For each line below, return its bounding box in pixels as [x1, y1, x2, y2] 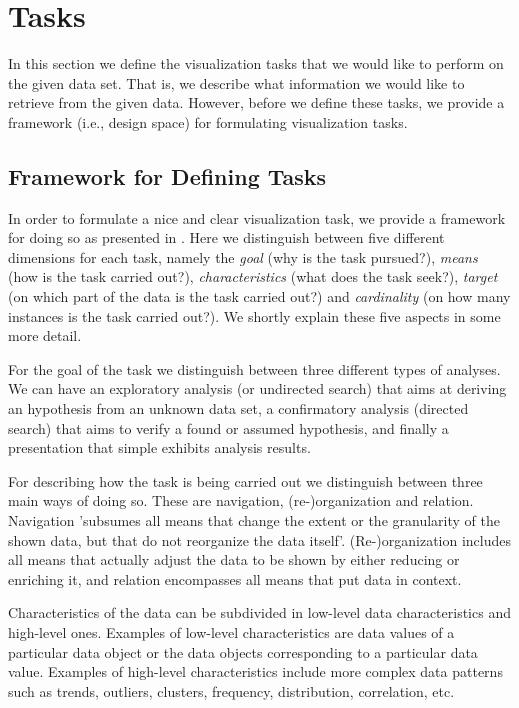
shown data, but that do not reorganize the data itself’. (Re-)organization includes [8, 529, 512, 550]
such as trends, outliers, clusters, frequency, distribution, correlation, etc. [8, 680, 455, 701]
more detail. [8, 325, 82, 346]
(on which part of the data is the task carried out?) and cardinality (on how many [8, 286, 511, 307]
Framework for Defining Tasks [8, 160, 327, 191]
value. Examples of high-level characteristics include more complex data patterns [8, 661, 503, 682]
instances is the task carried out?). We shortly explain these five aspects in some [8, 305, 501, 326]
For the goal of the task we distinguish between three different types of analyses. [8, 358, 501, 379]
